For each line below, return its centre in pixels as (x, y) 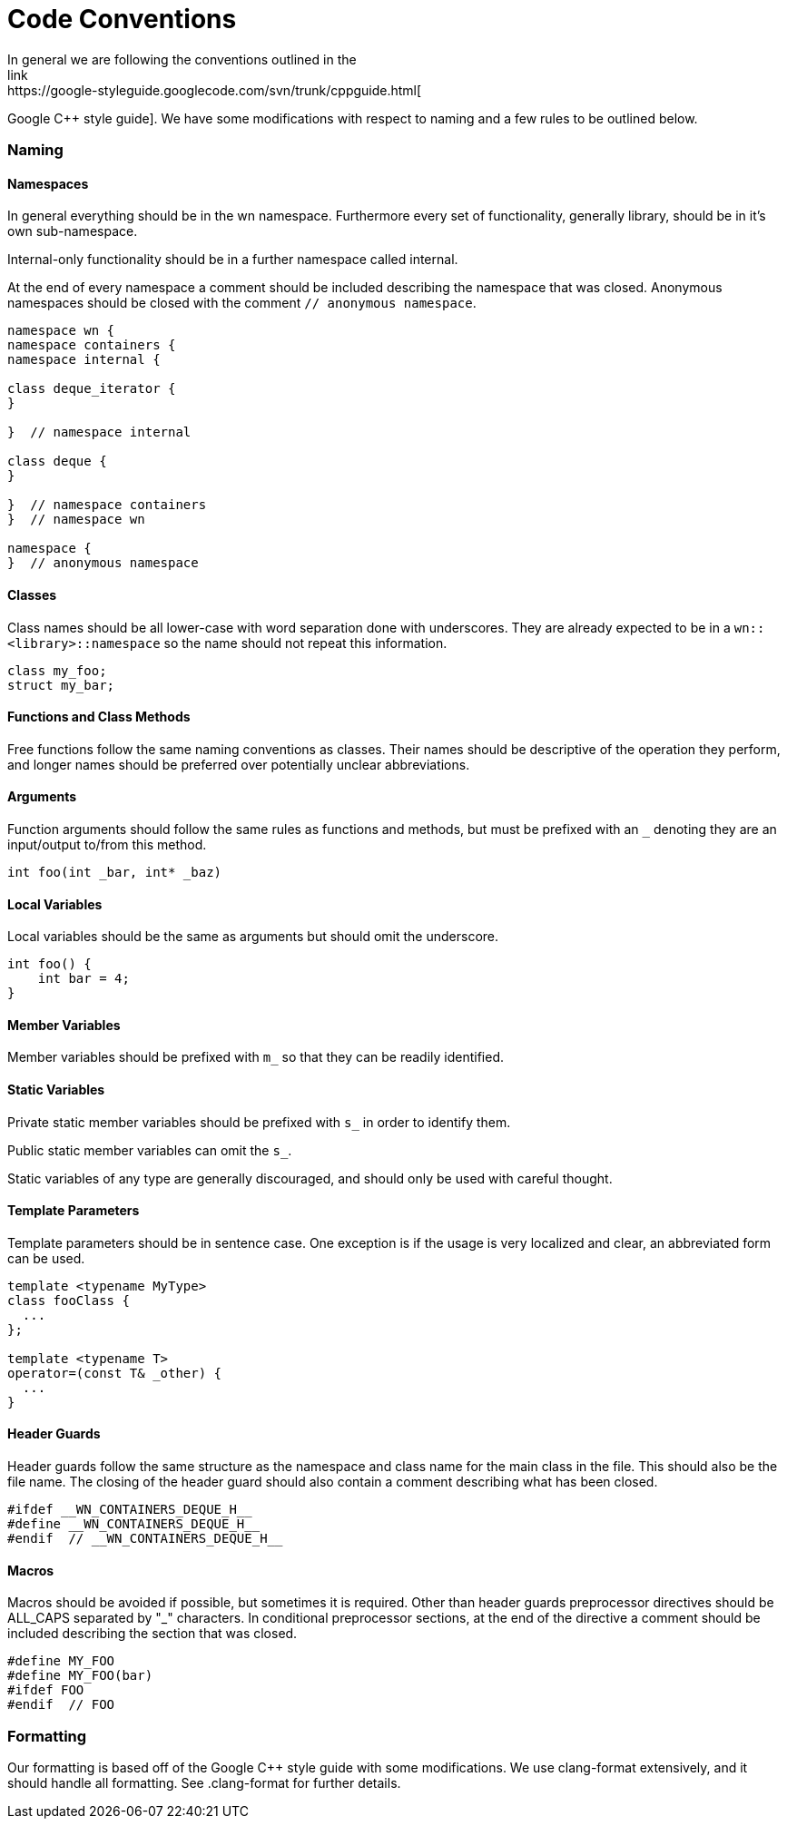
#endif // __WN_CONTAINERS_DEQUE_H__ (145, 1539)
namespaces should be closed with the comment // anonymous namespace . (242, 303)
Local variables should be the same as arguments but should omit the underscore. (253, 937)
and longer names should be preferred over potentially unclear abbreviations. (239, 764)
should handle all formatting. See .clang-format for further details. (204, 1783)
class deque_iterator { (92, 389)
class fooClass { (69, 1300)
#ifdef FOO (46, 1690)
